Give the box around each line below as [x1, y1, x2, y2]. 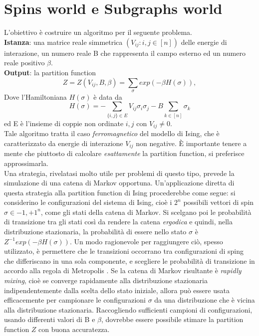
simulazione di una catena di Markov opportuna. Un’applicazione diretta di [4, 177, 235, 188]
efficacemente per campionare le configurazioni [4, 295, 146, 305]
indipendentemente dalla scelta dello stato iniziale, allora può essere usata [4, 285, 230, 295]
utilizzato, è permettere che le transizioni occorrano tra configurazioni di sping [4, 246, 244, 256]
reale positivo [4, 57, 45, 68]
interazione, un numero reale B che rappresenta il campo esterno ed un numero [4, 47, 246, 58]
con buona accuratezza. [38, 324, 110, 334]
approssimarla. [4, 158, 48, 168]
